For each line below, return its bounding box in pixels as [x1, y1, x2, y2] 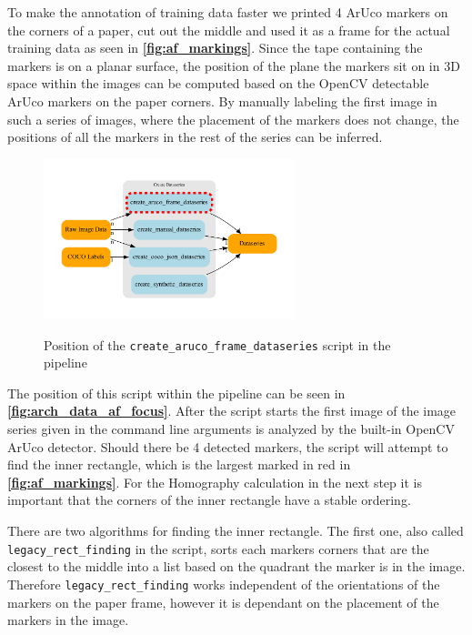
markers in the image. [7, 610, 129, 630]
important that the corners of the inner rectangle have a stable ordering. [7, 490, 411, 509]
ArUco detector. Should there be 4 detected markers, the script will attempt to [7, 437, 448, 456]
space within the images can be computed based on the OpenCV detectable [7, 74, 429, 93]
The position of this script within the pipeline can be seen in [7, 383, 346, 402]
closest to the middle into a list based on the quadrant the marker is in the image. [7, 557, 466, 576]
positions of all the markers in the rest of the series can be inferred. [7, 127, 383, 146]
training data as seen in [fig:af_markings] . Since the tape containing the [7, 38, 423, 57]
